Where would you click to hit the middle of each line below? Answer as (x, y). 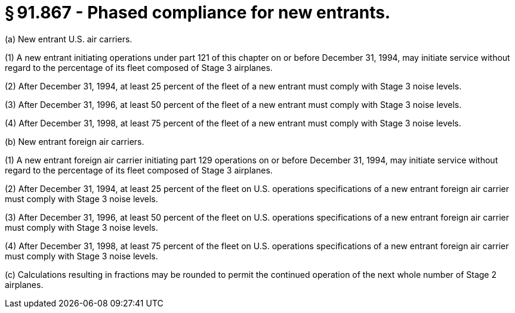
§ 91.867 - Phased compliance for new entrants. (198, 13)
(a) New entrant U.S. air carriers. (69, 39)
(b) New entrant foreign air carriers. (75, 141)
